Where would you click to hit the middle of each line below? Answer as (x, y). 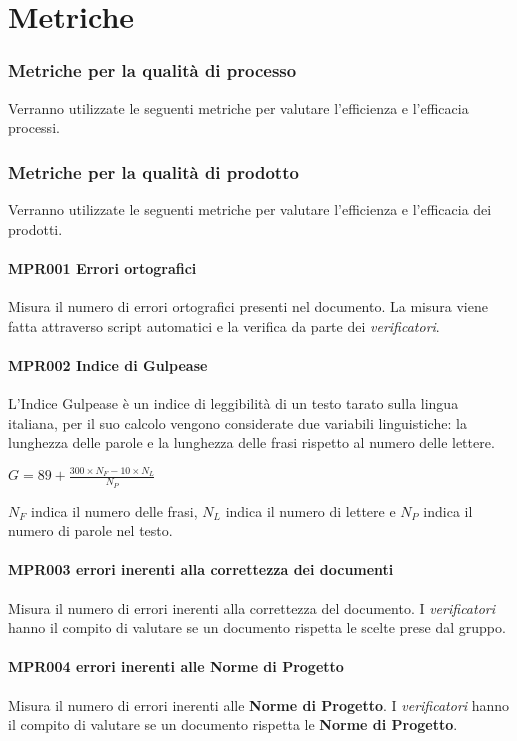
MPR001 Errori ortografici (102, 267)
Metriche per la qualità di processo (152, 70)
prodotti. (35, 228)
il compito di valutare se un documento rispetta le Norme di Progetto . (233, 724)
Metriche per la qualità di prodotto (153, 171)
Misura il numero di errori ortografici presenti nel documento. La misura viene (248, 305)
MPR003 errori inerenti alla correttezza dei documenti (201, 569)
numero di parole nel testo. (90, 530)
